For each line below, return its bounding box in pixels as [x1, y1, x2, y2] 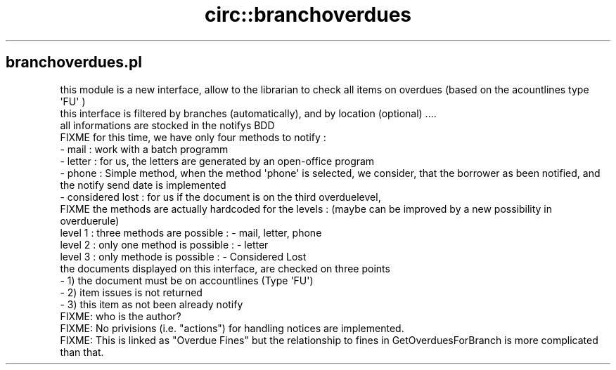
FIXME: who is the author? [60, 310, 181, 322]
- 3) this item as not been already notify [60, 298, 243, 310]
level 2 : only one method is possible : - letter [60, 238, 269, 251]
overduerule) [60, 214, 120, 227]
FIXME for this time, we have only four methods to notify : [60, 131, 326, 143]
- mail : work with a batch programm [60, 143, 229, 155]
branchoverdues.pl [6, 53, 142, 72]
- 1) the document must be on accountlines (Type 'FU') [60, 274, 314, 286]
